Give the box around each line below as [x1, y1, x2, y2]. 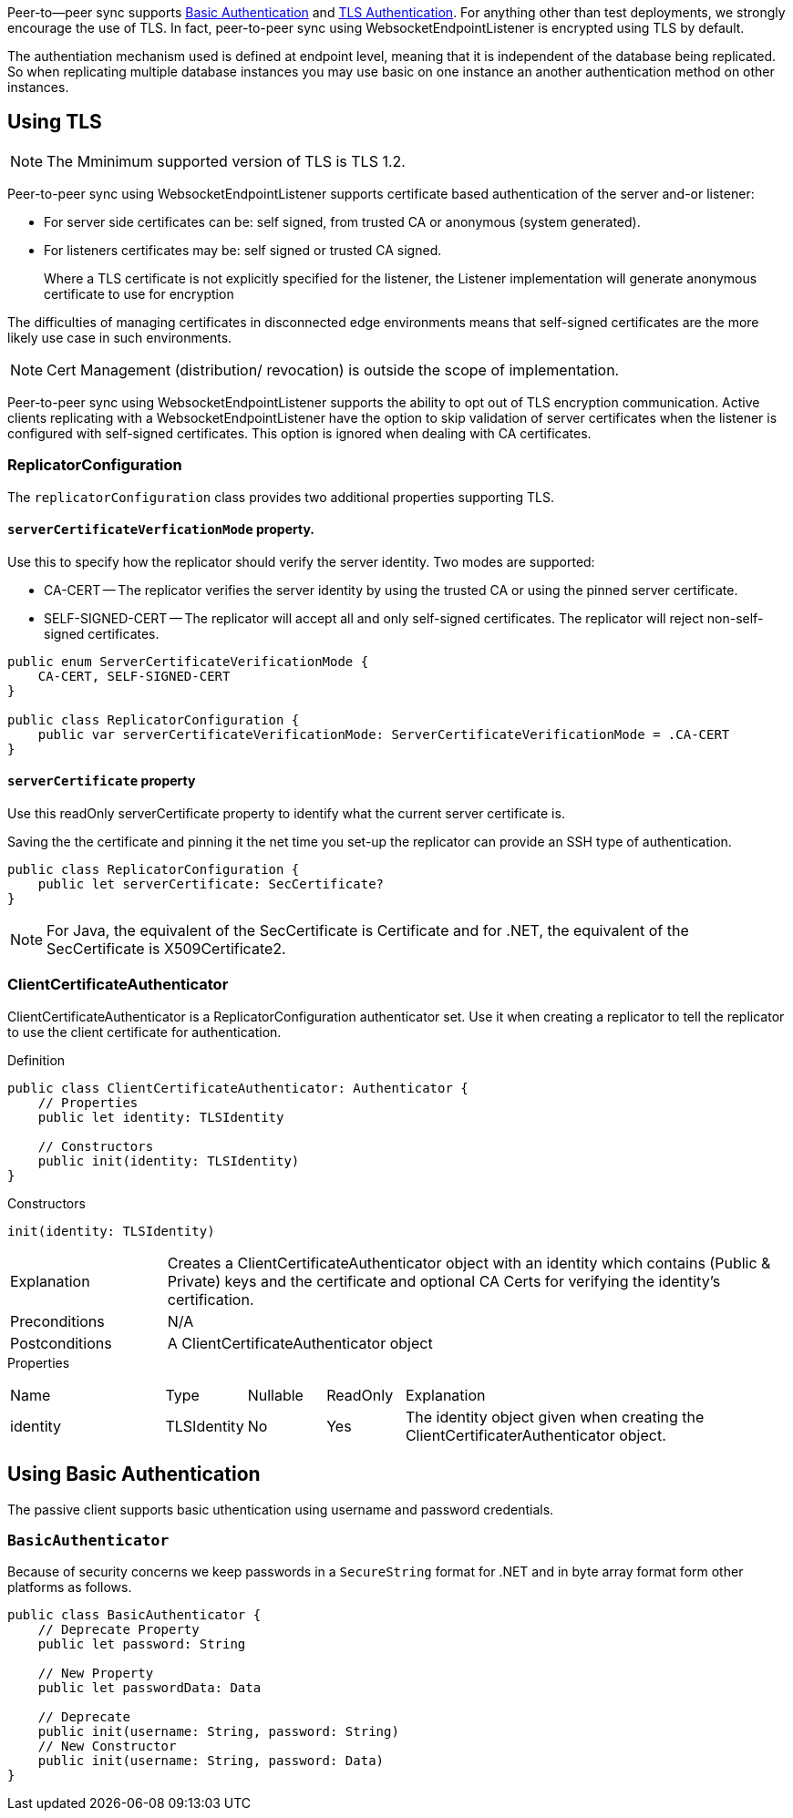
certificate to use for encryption [44, 285, 234, 302]
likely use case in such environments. [7, 329, 232, 345]
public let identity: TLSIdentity [37, 1109, 284, 1125]
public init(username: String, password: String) [37, 1724, 399, 1740]
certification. [167, 1289, 254, 1309]
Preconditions [10, 1311, 105, 1330]
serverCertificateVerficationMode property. [7, 521, 314, 538]
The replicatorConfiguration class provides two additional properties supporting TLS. [7, 488, 554, 505]
